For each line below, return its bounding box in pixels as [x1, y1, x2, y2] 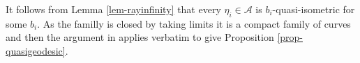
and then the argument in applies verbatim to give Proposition [6, 30, 274, 44]
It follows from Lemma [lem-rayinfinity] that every [6, 2, 221, 16]
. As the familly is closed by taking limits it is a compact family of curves [37, 16, 351, 30]
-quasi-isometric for [272, 2, 355, 16]
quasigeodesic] [6, 43, 66, 57]
